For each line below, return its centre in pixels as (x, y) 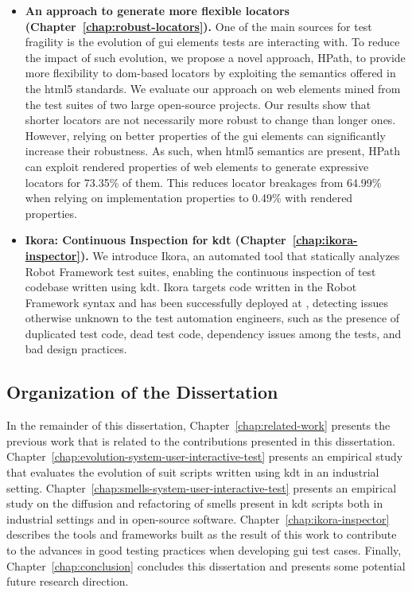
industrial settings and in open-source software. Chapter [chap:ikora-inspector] (198, 518)
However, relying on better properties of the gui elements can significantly (205, 135)
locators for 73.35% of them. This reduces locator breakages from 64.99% (203, 182)
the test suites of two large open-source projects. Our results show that (198, 104)
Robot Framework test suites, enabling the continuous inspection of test (200, 271)
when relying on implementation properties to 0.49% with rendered (189, 198)
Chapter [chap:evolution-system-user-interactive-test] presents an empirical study (205, 456)
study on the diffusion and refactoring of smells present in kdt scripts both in (195, 503)
